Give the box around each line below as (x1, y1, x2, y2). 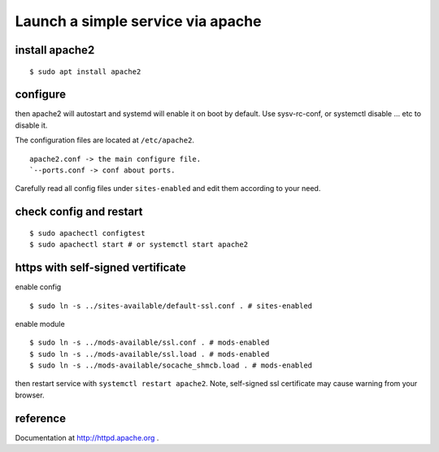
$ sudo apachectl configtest (29, 228, 146, 237)
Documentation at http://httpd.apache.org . (15, 432, 159, 442)
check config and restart (15, 205, 143, 219)
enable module (15, 319, 65, 328)
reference (15, 411, 67, 425)
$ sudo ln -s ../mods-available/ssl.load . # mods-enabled (29, 350, 270, 359)
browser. (15, 390, 45, 400)
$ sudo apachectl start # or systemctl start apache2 (29, 240, 248, 250)
